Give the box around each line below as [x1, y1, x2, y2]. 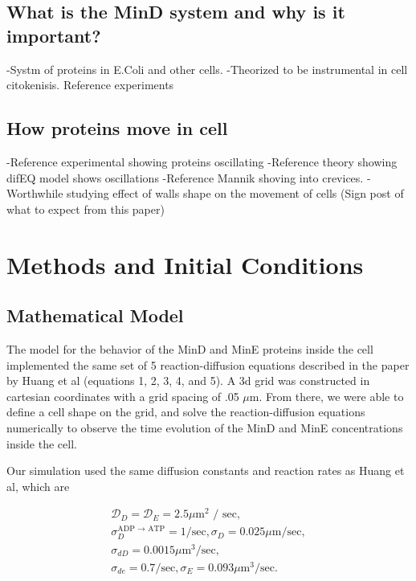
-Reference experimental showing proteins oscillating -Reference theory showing [6, 153, 398, 170]
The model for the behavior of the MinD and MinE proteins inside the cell [6, 340, 373, 357]
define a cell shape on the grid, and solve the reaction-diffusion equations [6, 403, 365, 420]
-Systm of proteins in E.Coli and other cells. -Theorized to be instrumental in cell [6, 60, 408, 77]
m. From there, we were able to [249, 387, 404, 404]
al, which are [6, 477, 70, 494]
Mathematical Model [6, 303, 184, 328]
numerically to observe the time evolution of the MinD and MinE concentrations [6, 419, 403, 436]
